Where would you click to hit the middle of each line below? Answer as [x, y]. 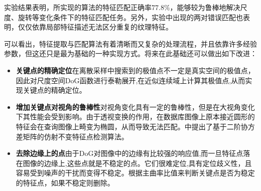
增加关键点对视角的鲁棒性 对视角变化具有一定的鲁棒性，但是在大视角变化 [135, 107]
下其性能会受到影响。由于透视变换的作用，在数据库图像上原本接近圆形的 [135, 117]
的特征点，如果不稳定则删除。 [65, 182]
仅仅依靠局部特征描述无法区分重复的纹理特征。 [95, 27]
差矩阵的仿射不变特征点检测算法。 [72, 136]
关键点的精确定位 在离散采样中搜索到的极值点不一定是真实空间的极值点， [135, 70]
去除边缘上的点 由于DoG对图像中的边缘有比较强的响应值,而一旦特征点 [129, 153]
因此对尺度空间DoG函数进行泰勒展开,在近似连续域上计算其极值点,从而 [130, 80]
